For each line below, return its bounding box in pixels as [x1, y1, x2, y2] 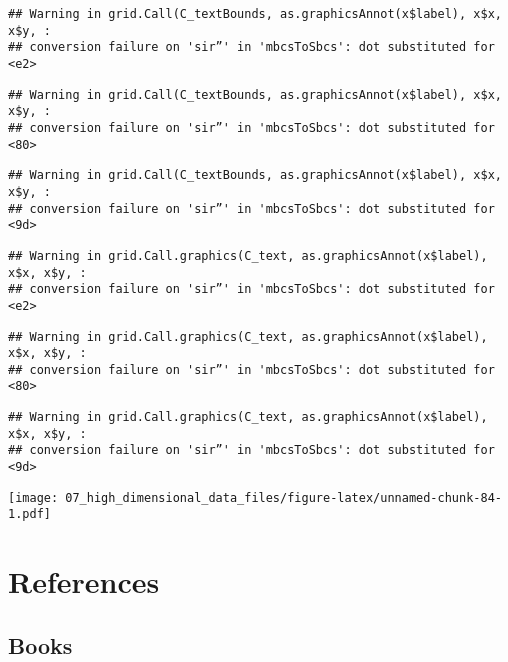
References [8, 561, 160, 602]
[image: [8, 490, 59, 505]
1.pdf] [8, 507, 51, 522]
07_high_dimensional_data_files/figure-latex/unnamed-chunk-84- [65, 490, 502, 505]
